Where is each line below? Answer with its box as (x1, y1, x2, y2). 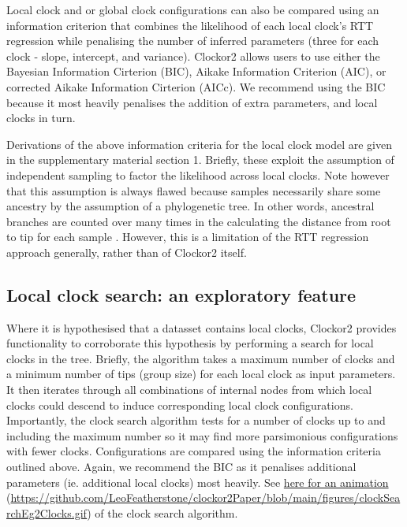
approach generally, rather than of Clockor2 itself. (6, 243, 247, 260)
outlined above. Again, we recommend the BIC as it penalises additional (6, 458, 357, 475)
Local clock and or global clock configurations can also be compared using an (6, 2, 379, 17)
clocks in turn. (6, 109, 76, 126)
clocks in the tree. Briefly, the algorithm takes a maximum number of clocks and (6, 350, 395, 366)
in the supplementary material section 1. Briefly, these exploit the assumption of (6, 151, 394, 168)
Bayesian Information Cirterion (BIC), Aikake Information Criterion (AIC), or (6, 63, 386, 80)
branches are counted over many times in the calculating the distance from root (6, 213, 391, 229)
